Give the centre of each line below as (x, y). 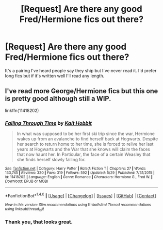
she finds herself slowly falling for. (51, 160)
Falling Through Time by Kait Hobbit (49, 123)
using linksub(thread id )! (24, 209)
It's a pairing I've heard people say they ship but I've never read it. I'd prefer (81, 70)
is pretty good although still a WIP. (58, 99)
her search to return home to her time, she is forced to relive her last (85, 144)
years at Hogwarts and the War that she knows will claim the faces (83, 149)
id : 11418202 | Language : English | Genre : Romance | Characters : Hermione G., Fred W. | (79, 177)
